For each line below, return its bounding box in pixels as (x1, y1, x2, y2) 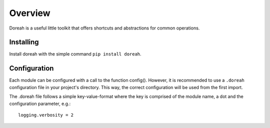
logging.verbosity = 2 (18, 112, 74, 117)
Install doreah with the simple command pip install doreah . (9, 51, 142, 57)
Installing (9, 38, 39, 46)
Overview (9, 7, 50, 18)
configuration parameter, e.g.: (9, 100, 71, 106)
